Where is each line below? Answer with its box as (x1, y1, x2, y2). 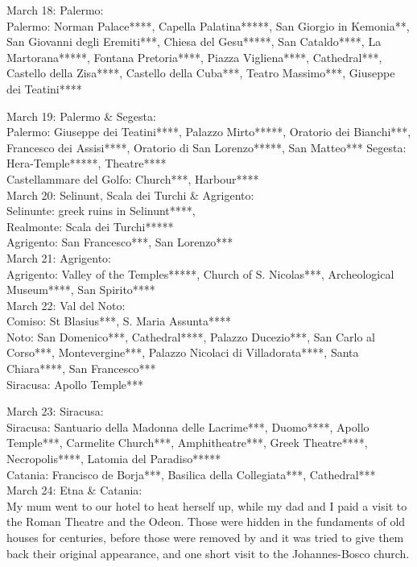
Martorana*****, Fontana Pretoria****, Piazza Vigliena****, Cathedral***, (6, 48, 382, 65)
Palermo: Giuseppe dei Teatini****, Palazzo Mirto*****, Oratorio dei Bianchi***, (6, 123, 411, 140)
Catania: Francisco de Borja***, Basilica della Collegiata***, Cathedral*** (6, 466, 376, 482)
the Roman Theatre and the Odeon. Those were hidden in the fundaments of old (6, 513, 406, 530)
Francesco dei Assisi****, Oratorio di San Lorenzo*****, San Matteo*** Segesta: (6, 139, 407, 155)
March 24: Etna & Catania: (6, 482, 142, 499)
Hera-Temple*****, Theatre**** (6, 155, 167, 172)
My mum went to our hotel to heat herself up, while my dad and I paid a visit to (6, 497, 407, 514)
